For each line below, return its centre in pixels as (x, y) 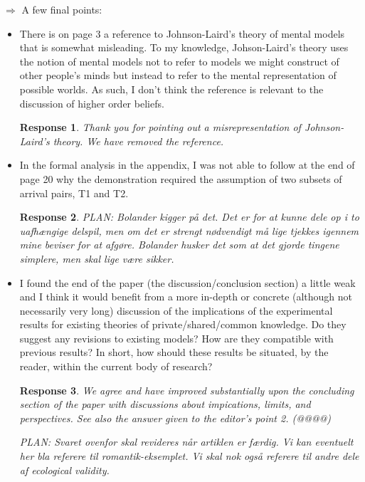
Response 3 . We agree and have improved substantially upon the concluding (187, 390)
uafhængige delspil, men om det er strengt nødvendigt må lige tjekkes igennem (189, 230)
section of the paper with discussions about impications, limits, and (165, 404)
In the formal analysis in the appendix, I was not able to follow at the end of (187, 165)
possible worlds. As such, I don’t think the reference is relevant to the (171, 89)
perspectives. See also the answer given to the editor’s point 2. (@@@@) (175, 418)
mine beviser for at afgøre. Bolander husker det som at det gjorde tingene (179, 245)
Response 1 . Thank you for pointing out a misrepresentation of (160, 127)
